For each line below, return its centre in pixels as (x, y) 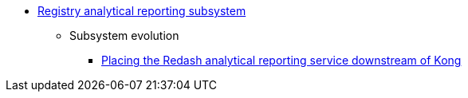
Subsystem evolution (124, 35)
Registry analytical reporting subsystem (142, 11)
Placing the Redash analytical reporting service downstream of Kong (281, 60)
